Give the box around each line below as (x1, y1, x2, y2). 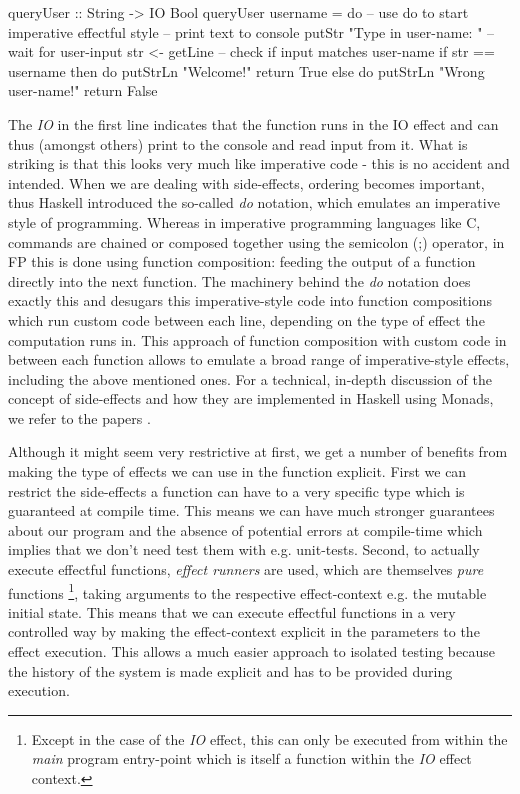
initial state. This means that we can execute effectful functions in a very (8, 601, 456, 622)
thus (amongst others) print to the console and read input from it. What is (8, 133, 468, 154)
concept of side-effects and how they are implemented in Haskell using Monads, (8, 388, 494, 409)
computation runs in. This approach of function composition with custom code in (8, 329, 507, 350)
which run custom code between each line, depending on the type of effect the (8, 309, 485, 330)
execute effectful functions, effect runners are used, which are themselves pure (8, 559, 484, 580)
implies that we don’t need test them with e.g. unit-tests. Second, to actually (8, 539, 480, 560)
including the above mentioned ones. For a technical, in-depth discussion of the (8, 368, 492, 389)
